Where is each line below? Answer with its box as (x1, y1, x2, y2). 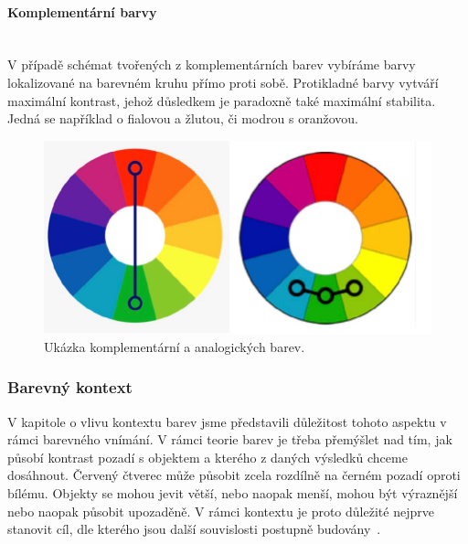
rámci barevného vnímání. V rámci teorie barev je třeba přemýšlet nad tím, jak (7, 430, 452, 449)
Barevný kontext (7, 376, 133, 399)
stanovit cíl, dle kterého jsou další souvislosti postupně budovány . (7, 519, 381, 539)
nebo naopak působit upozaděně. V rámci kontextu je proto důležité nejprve (7, 501, 434, 520)
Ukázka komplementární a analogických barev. (44, 336, 305, 356)
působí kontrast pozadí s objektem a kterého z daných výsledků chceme (7, 447, 408, 466)
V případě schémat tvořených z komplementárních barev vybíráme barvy (7, 55, 416, 74)
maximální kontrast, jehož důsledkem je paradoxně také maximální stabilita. (7, 91, 436, 110)
